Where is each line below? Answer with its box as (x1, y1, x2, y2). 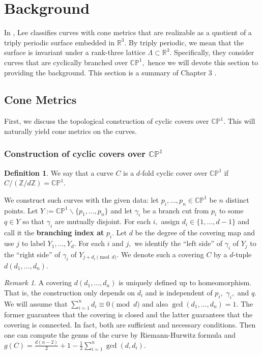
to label (21, 238, 45, 249)
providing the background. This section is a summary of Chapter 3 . (4, 67, 217, 77)
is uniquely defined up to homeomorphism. (119, 277, 251, 288)
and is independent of (145, 287, 213, 297)
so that (22, 216, 45, 227)
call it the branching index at (4, 227, 104, 238)
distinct (225, 194, 249, 205)
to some (219, 205, 244, 215)
